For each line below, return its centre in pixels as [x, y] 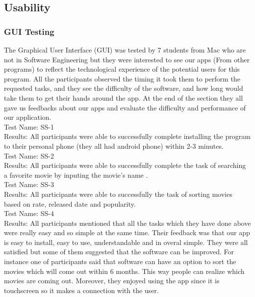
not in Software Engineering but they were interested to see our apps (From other [127, 59]
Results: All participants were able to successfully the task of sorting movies [118, 194]
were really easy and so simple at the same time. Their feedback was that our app [127, 232]
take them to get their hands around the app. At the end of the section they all [124, 97]
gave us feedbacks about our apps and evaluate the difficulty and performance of [125, 107]
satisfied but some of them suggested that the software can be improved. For [119, 252]
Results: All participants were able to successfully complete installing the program [127, 136]
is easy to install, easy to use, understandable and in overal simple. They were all [126, 242]
